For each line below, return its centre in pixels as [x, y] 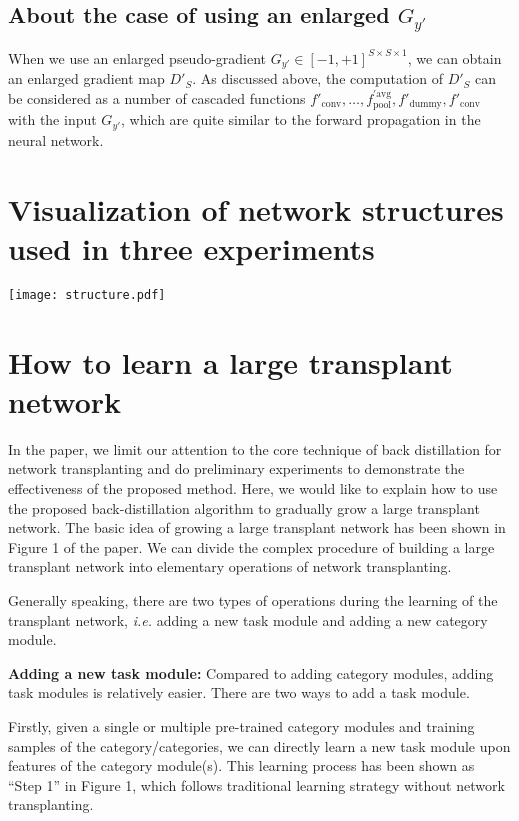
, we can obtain [454, 57]
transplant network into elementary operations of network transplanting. [230, 566]
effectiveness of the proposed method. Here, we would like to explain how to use [253, 487]
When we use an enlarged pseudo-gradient [137, 57]
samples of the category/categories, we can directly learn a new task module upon [259, 745]
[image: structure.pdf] [87, 294]
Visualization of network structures [256, 208]
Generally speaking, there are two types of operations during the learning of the [253, 599]
